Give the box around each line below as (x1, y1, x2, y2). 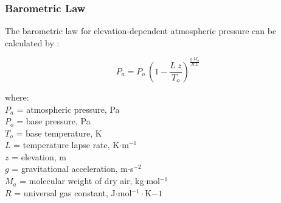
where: (5, 90, 29, 103)
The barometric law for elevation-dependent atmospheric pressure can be (5, 24, 277, 37)
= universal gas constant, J (14, 186, 116, 199)
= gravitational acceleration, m (12, 162, 128, 175)
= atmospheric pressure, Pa (16, 102, 120, 115)
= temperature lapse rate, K (13, 138, 120, 151)
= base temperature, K (16, 126, 102, 139)
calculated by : (5, 36, 60, 49)
